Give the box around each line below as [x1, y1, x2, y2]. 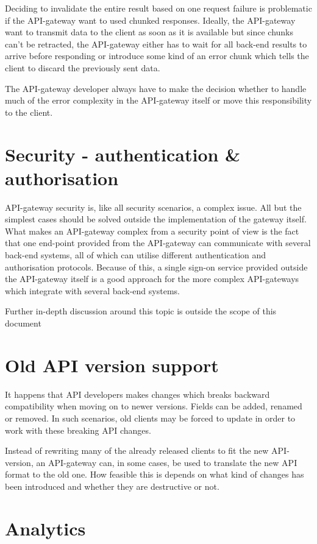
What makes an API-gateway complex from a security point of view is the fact [5, 224, 299, 237]
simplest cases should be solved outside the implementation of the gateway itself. [5, 213, 307, 225]
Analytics [5, 515, 86, 540]
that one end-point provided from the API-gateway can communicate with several [5, 236, 311, 249]
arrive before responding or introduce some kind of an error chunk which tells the [5, 49, 309, 62]
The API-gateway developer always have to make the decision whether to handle [5, 82, 307, 94]
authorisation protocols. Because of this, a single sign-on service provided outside [5, 260, 308, 273]
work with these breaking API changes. [5, 423, 151, 436]
